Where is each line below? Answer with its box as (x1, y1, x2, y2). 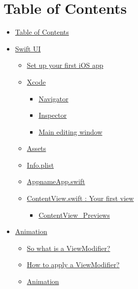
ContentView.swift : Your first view (27, 193, 134, 203)
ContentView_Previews (38, 209, 110, 220)
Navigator (38, 93, 69, 103)
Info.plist (27, 159, 54, 170)
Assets (27, 143, 46, 153)
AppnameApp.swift (27, 176, 85, 187)
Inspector (38, 110, 67, 120)
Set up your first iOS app (27, 60, 103, 70)
